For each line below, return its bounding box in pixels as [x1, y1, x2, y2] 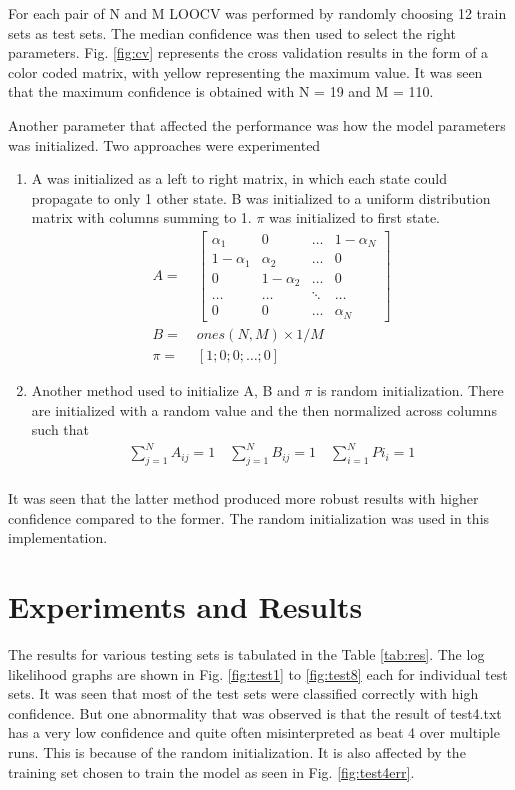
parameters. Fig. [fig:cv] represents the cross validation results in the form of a [8, 42, 489, 63]
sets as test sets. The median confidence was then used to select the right [8, 22, 456, 43]
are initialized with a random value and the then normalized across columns [31, 399, 497, 420]
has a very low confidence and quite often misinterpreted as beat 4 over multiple [8, 722, 500, 743]
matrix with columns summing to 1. [31, 207, 252, 228]
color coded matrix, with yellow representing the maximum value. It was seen [8, 61, 483, 82]
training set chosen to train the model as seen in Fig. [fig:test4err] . [8, 761, 415, 782]
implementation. [8, 527, 108, 548]
